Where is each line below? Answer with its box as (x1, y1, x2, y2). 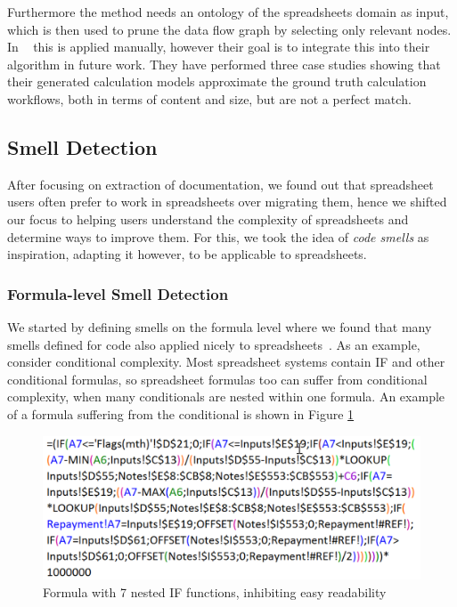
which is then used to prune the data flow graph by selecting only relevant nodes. (7, 20, 452, 38)
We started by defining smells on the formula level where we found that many (7, 317, 432, 336)
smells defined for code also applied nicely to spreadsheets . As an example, (7, 335, 420, 353)
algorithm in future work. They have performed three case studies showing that (7, 54, 441, 73)
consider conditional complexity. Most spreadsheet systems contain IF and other (7, 352, 445, 371)
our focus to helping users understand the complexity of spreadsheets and (7, 209, 409, 228)
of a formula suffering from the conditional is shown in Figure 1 (7, 404, 355, 423)
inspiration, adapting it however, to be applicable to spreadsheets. (7, 245, 367, 263)
